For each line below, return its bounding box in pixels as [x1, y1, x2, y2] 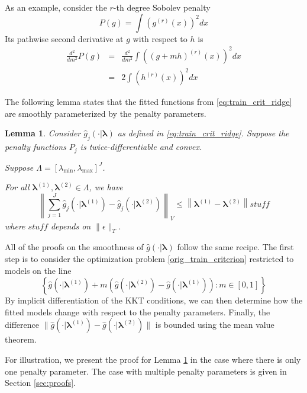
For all [5, 181, 30, 193]
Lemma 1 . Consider [5, 127, 81, 139]
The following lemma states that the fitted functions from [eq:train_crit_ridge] [5, 95, 292, 108]
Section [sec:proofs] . [5, 376, 76, 389]
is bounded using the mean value [155, 318, 274, 331]
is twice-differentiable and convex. [80, 140, 202, 153]
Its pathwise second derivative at [5, 32, 124, 44]
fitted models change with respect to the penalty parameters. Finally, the [5, 305, 270, 318]
